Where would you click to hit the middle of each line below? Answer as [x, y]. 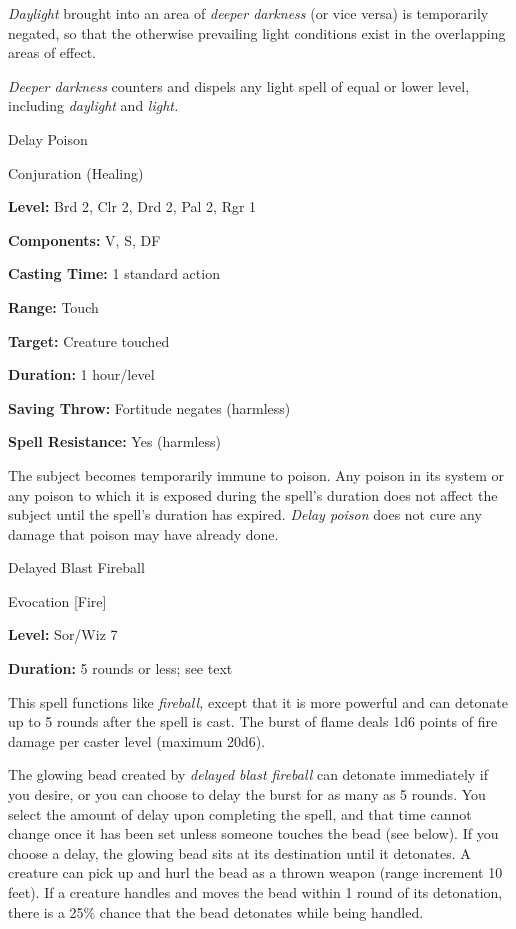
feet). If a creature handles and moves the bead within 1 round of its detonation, [255, 892]
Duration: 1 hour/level [81, 374]
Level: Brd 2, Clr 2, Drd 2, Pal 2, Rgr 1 [132, 206]
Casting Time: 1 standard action [114, 273]
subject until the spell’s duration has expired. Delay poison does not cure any [245, 514]
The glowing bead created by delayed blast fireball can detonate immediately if [248, 774]
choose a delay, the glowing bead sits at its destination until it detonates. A [239, 852]
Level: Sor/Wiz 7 [63, 634]
